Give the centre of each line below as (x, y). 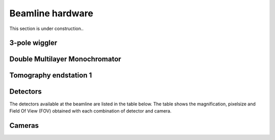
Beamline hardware (51, 13)
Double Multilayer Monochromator (65, 59)
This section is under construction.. (47, 29)
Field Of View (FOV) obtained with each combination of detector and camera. (90, 111)
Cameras (24, 125)
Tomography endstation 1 (51, 76)
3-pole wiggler (33, 43)
